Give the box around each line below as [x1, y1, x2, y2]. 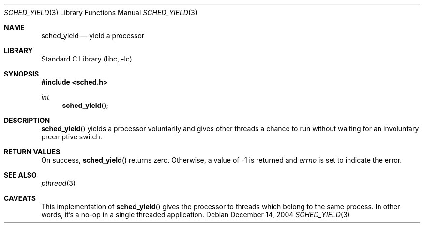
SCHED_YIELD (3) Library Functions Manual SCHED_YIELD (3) [4, 8, 197, 16]
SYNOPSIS [4, 70, 39, 78]
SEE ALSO [4, 171, 37, 179]
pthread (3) [41, 179, 76, 187]
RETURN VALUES [4, 148, 61, 156]
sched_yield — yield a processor [41, 31, 145, 40]
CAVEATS [4, 194, 36, 202]
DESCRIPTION [4, 116, 50, 124]
